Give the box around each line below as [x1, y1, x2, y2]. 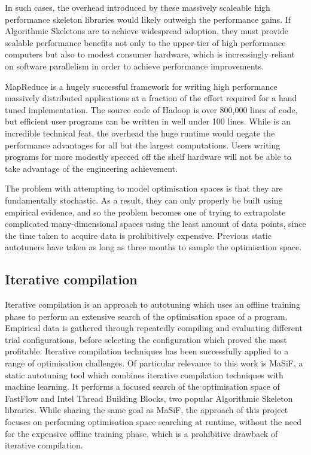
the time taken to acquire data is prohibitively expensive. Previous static [5, 229, 272, 241]
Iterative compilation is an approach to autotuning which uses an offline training [5, 298, 300, 311]
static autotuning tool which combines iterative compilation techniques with [5, 368, 283, 381]
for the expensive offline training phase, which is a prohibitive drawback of [5, 427, 278, 439]
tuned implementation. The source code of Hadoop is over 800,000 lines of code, [5, 103, 298, 116]
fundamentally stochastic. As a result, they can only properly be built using [5, 193, 283, 206]
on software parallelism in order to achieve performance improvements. [5, 59, 264, 72]
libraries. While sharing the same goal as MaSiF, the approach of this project [5, 404, 288, 416]
